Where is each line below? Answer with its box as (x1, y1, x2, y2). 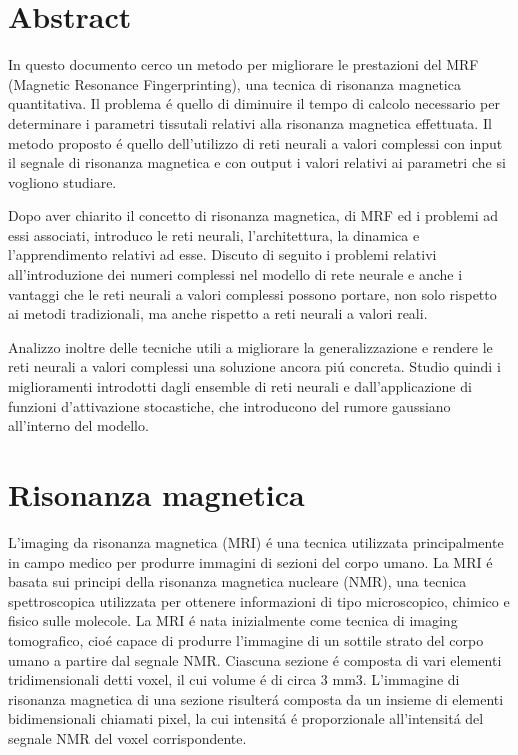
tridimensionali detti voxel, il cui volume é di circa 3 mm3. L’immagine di (8, 669, 460, 690)
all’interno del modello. (8, 415, 149, 436)
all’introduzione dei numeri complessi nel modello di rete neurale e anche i (8, 264, 463, 285)
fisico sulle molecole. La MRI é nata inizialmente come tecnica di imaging (8, 610, 458, 631)
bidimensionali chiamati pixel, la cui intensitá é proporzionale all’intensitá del (8, 708, 484, 729)
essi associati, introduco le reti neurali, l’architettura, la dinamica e (8, 224, 420, 245)
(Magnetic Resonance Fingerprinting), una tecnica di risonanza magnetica (8, 73, 461, 94)
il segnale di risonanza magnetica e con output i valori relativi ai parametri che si (8, 152, 506, 173)
